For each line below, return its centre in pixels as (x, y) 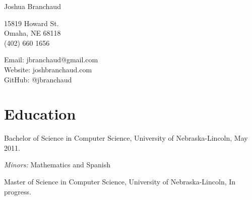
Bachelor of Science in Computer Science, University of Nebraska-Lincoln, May (126, 138)
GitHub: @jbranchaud (38, 79)
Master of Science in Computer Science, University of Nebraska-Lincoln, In (120, 182)
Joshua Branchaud (33, 6)
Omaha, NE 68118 (33, 33)
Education (40, 114)
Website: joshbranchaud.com (48, 69)
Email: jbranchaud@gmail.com (51, 60)
